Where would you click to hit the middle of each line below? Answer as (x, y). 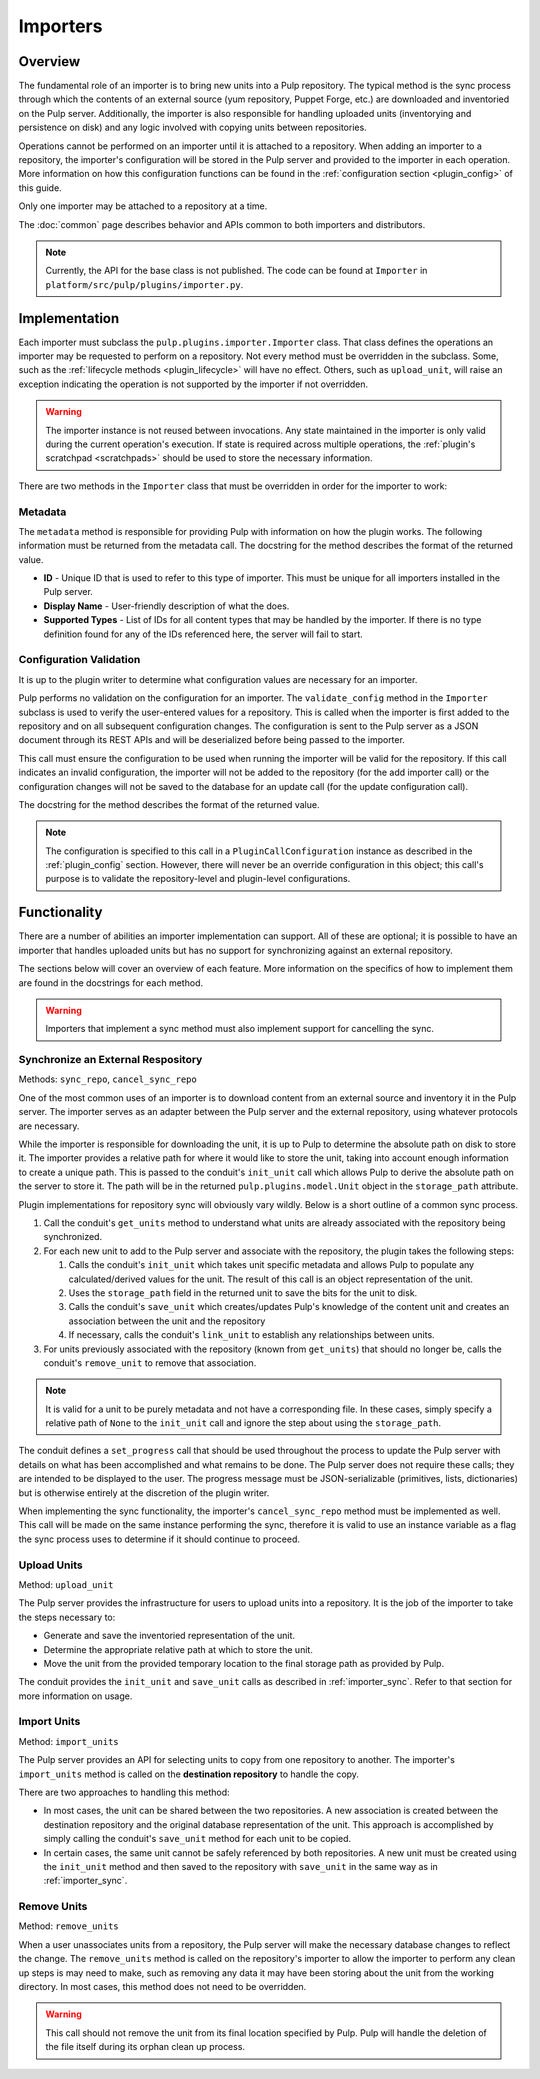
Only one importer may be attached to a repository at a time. (143, 206)
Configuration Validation (79, 660)
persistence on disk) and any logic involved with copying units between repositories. (192, 127)
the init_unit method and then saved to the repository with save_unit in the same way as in (241, 1866)
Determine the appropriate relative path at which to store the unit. (178, 1649)
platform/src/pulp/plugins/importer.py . (144, 284)
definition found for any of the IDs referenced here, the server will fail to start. (203, 634)
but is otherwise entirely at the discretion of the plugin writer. (144, 1492)
